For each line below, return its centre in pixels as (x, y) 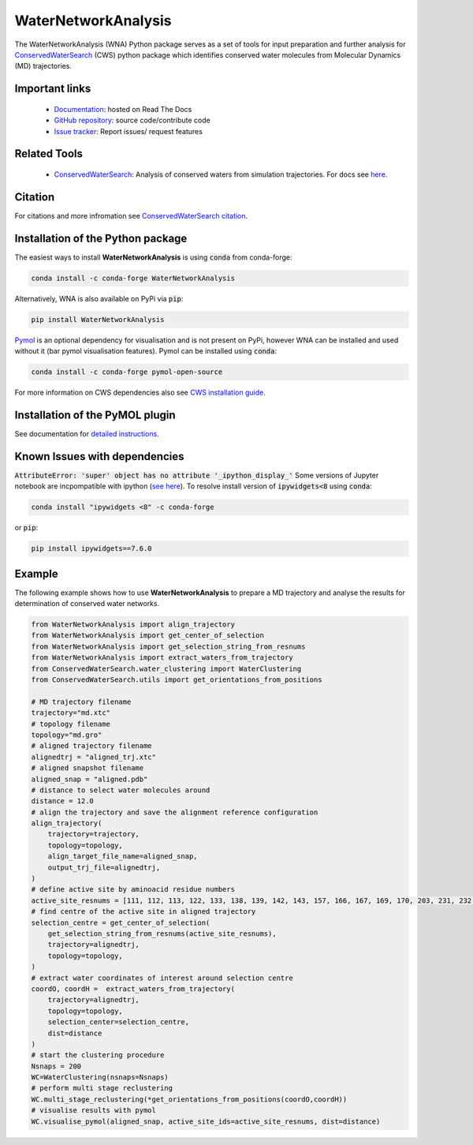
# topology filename (71, 724)
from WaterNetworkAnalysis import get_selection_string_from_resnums (168, 646)
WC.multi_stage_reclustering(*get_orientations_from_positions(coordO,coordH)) (189, 1099)
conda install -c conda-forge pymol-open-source (127, 372)
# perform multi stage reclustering (102, 1088)
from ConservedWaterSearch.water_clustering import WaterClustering (166, 668)
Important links (53, 89)
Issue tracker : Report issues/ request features (128, 131)
